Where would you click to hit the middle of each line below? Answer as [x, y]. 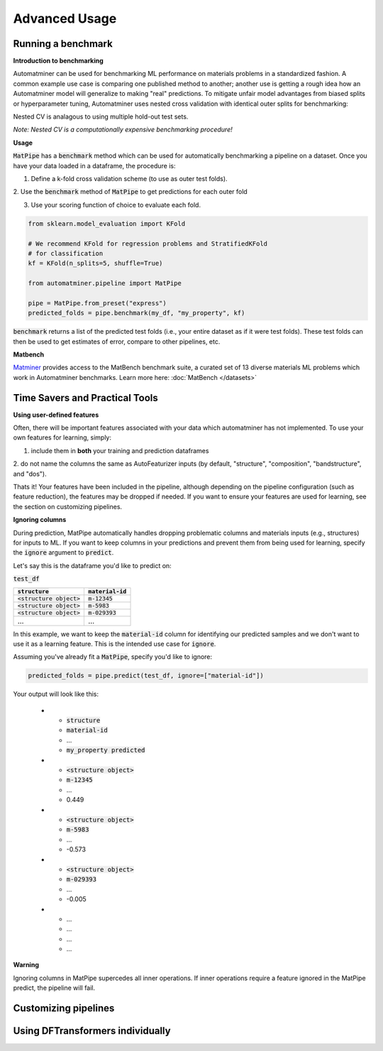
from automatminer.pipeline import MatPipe [105, 283]
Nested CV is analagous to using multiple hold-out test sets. [101, 116]
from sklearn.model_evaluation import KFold [107, 223]
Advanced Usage [65, 18]
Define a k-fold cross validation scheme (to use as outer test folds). [129, 178]
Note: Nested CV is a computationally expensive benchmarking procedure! [123, 130]
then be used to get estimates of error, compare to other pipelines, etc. [117, 342]
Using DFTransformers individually [92, 1031]
